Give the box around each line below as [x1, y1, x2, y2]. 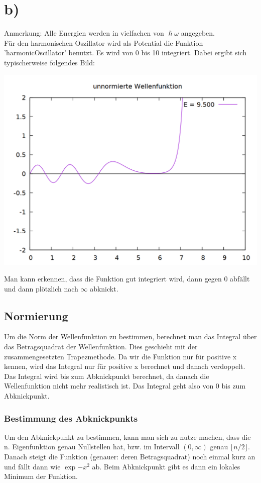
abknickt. [90, 283, 118, 294]
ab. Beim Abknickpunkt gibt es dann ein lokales [92, 461, 240, 471]
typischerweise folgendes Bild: [4, 57, 95, 67]
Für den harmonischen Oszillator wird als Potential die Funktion [4, 37, 203, 48]
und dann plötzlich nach [4, 283, 78, 294]
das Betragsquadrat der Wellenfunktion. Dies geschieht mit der [4, 341, 198, 352]
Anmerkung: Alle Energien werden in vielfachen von [4, 28, 164, 38]
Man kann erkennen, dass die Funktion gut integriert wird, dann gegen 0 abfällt [4, 273, 250, 284]
